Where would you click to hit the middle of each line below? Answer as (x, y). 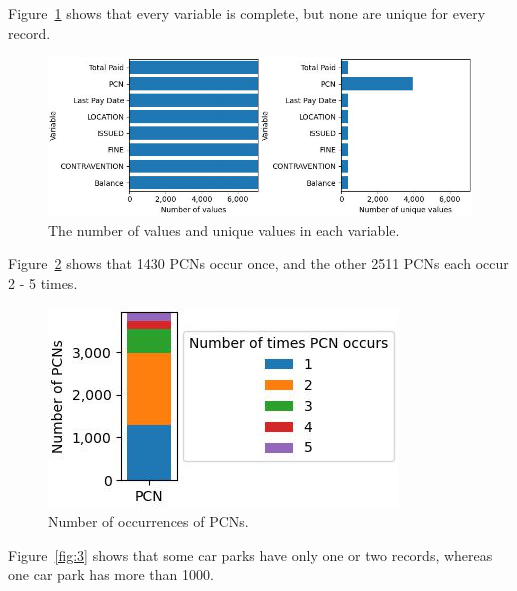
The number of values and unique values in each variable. (224, 229)
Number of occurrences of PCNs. (148, 521)
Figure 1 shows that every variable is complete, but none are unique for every (247, 13)
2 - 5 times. (43, 282)
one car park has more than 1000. (111, 574)
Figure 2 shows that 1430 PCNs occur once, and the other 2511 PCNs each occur (258, 263)
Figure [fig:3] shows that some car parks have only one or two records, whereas (250, 554)
